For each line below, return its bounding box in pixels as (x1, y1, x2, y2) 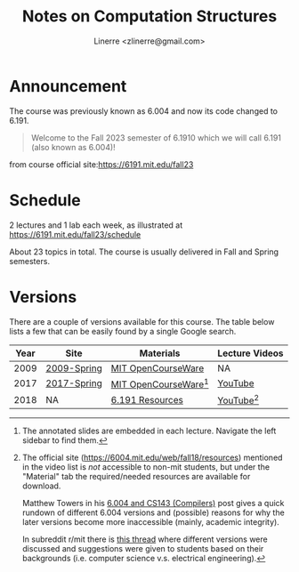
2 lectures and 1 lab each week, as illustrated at (9, 220, 183, 230)
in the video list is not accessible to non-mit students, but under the (21, 462, 270, 472)
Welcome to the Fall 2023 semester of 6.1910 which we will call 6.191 (30, 132, 282, 143)
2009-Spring (45, 362, 102, 375)
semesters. (9, 255, 51, 266)
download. (21, 480, 61, 491)
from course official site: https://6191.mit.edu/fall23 (9, 158, 194, 170)
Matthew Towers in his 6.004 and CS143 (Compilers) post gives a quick (21, 498, 285, 509)
